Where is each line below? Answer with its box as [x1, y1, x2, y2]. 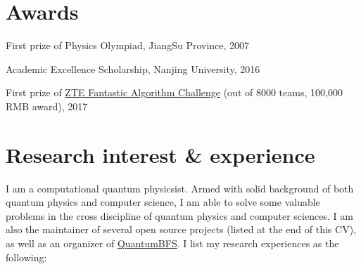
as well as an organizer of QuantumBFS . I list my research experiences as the [6, 236, 339, 250]
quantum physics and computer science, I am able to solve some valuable [6, 195, 320, 209]
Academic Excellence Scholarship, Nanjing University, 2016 [6, 61, 260, 76]
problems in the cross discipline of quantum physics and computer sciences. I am [6, 208, 353, 223]
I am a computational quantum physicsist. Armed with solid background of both [6, 181, 354, 195]
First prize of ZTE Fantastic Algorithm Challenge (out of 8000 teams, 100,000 [6, 85, 343, 100]
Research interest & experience [6, 140, 315, 169]
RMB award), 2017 [6, 98, 88, 113]
